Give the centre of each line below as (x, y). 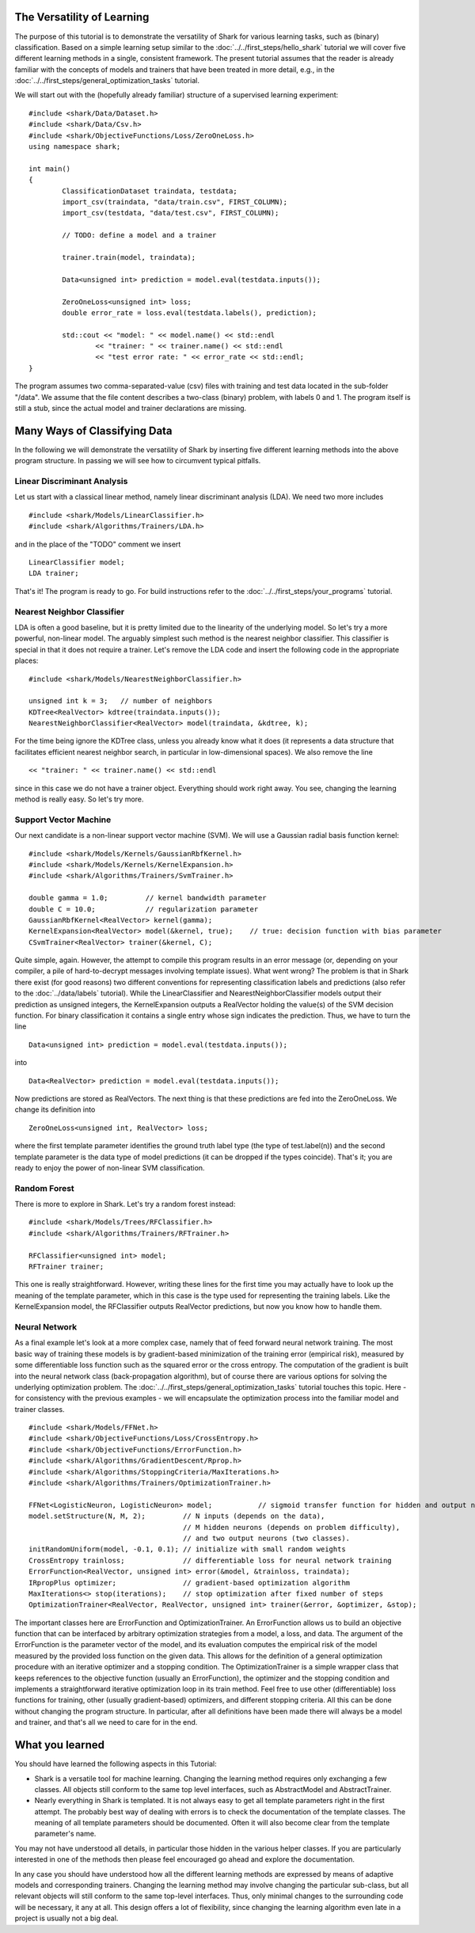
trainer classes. (40, 1409)
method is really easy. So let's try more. (79, 799)
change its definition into (55, 1109)
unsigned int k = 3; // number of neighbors (121, 701)
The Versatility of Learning (82, 17)
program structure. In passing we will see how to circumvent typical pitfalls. (138, 461)
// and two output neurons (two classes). (266, 1538)
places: (27, 660)
